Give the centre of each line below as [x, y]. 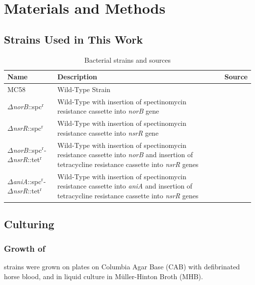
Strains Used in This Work [74, 39]
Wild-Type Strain [84, 89]
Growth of [25, 248]
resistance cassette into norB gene [108, 111]
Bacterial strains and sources [127, 59]
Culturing [29, 224]
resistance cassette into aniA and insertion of [125, 186]
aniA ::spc [27, 181]
